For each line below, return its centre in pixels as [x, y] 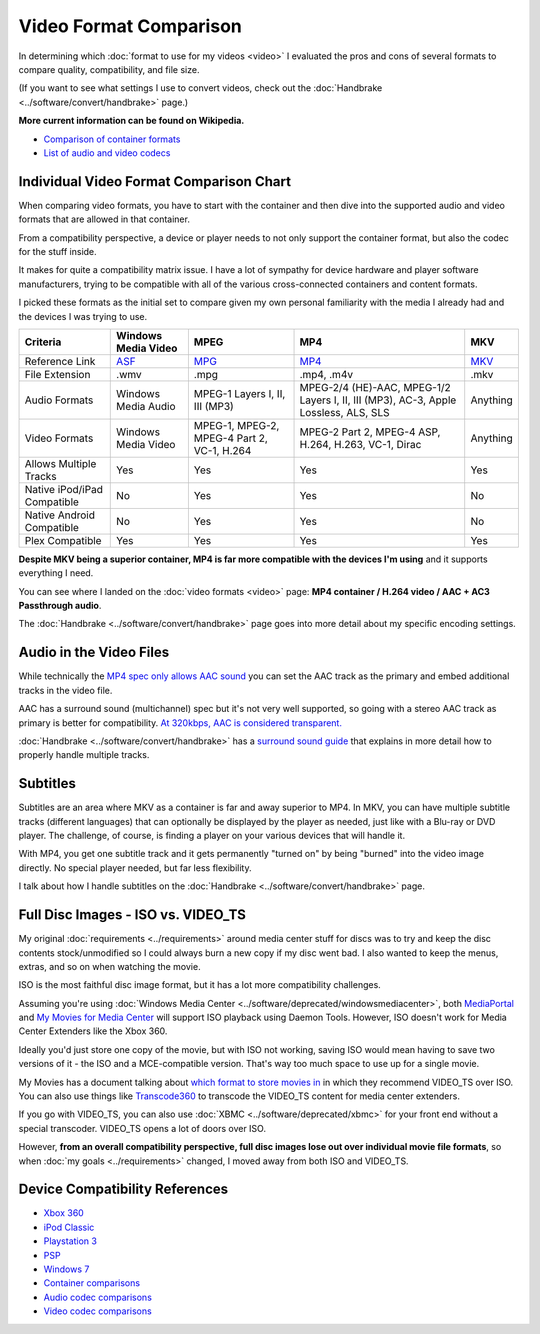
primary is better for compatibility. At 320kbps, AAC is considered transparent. [180, 722]
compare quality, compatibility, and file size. [109, 69]
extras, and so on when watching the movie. [109, 966]
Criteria [43, 342]
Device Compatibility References [123, 1189]
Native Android [59, 515]
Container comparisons [91, 1283]
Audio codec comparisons [97, 1297]
